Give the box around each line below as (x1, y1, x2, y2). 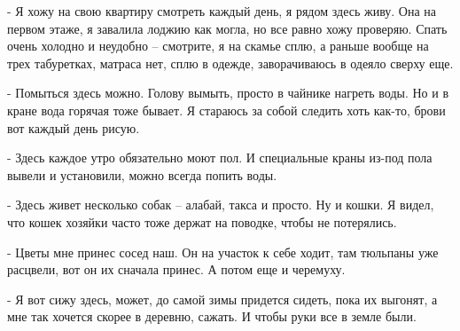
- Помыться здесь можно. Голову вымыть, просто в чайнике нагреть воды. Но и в (7, 83, 449, 102)
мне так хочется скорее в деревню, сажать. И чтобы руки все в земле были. (7, 307, 417, 326)
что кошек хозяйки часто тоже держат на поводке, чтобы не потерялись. (7, 212, 397, 231)
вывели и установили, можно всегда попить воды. (7, 165, 277, 184)
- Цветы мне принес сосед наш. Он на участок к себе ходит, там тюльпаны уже (7, 242, 439, 261)
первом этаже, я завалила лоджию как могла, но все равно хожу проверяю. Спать (7, 19, 448, 37)
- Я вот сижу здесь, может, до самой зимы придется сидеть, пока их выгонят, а (7, 289, 438, 308)
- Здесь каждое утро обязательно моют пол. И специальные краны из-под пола (7, 148, 433, 167)
